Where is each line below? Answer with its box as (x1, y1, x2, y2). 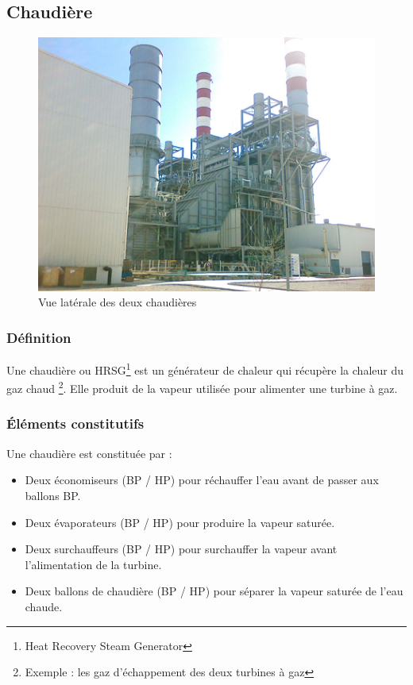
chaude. (25, 598, 63, 614)
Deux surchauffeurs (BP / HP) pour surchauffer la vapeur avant (25, 541, 338, 557)
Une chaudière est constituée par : (6, 444, 172, 461)
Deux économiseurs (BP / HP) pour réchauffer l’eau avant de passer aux (25, 471, 379, 488)
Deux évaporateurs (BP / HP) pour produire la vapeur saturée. (25, 514, 335, 530)
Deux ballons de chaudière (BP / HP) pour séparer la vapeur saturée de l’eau (25, 583, 403, 599)
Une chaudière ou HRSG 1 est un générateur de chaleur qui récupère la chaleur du (6, 360, 403, 378)
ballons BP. (25, 487, 81, 503)
